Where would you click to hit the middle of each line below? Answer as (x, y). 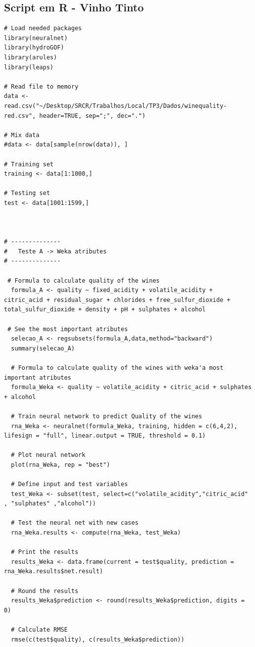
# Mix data (22, 135)
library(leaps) (29, 67)
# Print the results (45, 552)
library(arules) (31, 57)
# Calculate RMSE (39, 630)
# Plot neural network (48, 455)
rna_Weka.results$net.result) (54, 572)
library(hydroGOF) (34, 48)
